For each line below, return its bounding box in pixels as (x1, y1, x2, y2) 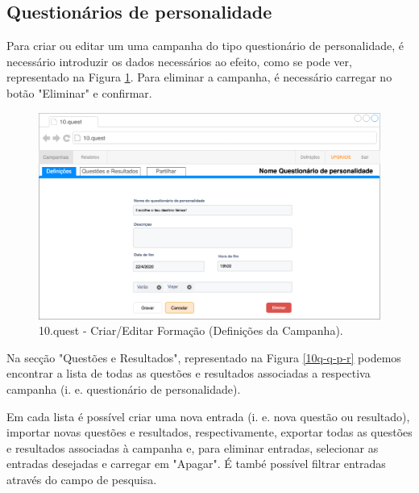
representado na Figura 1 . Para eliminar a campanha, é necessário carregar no (6, 69, 392, 86)
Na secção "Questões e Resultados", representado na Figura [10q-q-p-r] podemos (6, 349, 401, 366)
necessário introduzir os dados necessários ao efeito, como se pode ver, (6, 52, 352, 69)
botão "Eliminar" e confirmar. (6, 84, 152, 101)
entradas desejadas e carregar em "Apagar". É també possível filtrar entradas (6, 455, 386, 472)
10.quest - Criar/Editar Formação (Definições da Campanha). (39, 322, 343, 339)
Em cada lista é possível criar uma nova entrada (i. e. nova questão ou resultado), (6, 407, 410, 424)
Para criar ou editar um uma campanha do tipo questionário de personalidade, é (6, 37, 404, 54)
